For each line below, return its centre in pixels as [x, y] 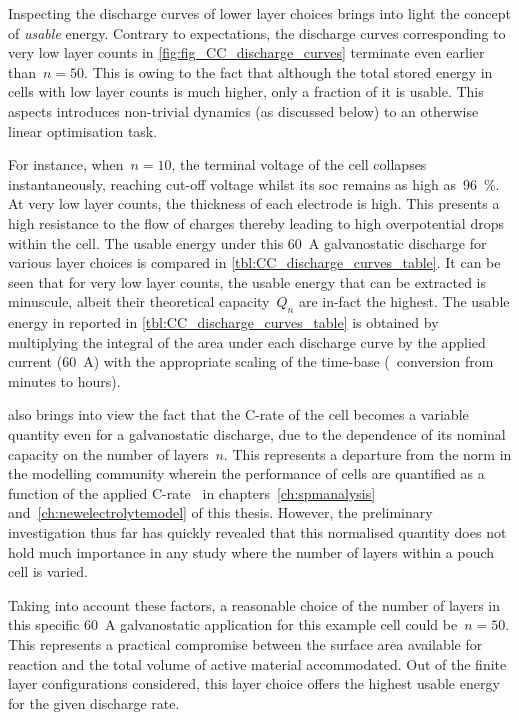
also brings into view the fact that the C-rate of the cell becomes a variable [238, 414]
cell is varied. [48, 571]
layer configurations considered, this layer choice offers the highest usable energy [254, 683]
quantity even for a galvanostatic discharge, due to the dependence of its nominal [257, 434]
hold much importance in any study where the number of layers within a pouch [251, 551]
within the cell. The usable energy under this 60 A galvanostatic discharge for [247, 242]
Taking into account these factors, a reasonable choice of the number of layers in [254, 604]
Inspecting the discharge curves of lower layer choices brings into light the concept [259, 13]
